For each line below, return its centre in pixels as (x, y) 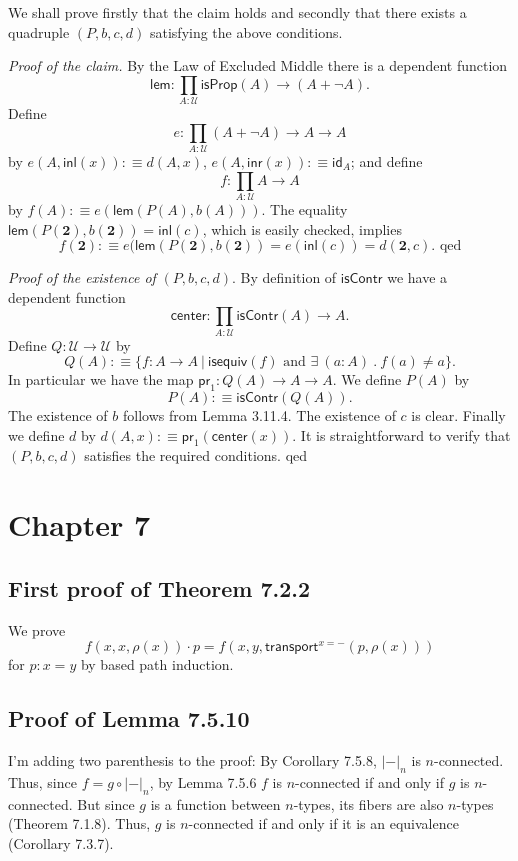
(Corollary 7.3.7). (61, 842)
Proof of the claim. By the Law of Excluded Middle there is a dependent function (258, 65)
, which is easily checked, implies (302, 228)
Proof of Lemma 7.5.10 (129, 718)
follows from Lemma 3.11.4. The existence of (259, 415)
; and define (386, 161)
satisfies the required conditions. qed (196, 455)
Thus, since (42, 781)
